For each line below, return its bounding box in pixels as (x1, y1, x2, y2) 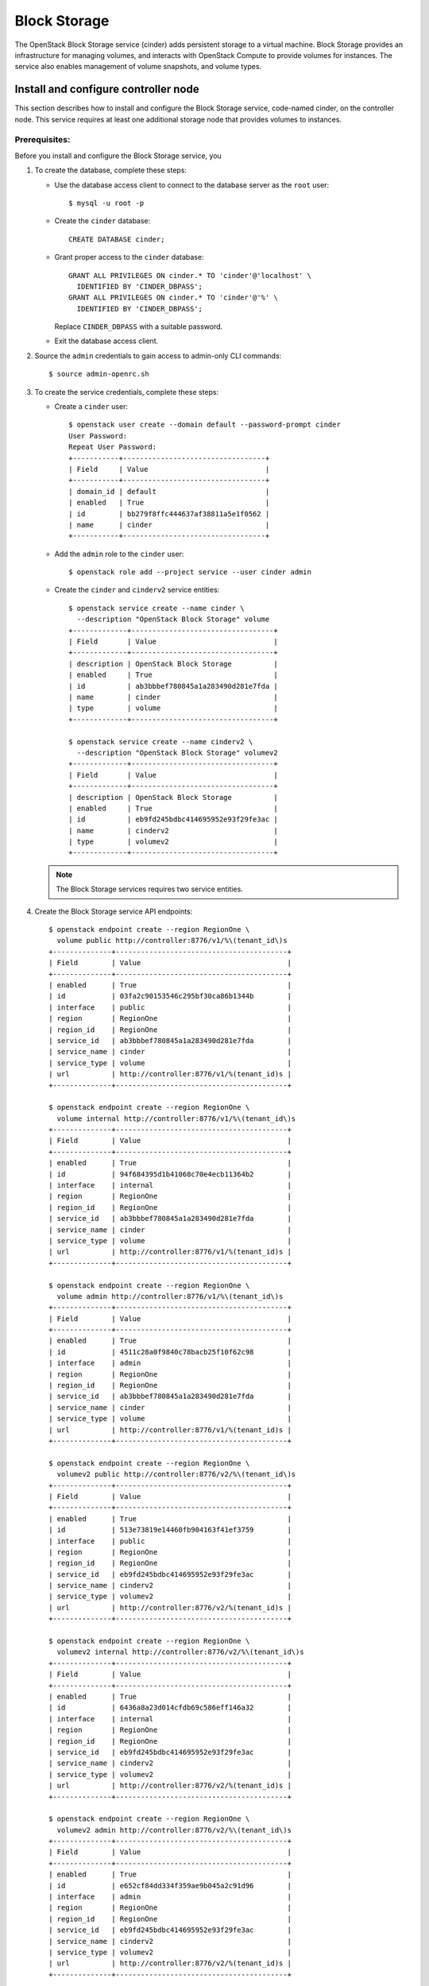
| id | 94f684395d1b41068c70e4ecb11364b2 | (48, 1169, 292, 1179)
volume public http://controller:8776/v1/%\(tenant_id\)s (56, 936, 288, 945)
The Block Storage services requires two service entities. (56, 884, 244, 894)
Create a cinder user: (54, 402, 129, 411)
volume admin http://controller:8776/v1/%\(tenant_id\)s (56, 1292, 284, 1300)
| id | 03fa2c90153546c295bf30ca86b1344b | (48, 991, 292, 1001)
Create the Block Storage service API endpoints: (34, 906, 193, 916)
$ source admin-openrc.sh (48, 369, 150, 379)
